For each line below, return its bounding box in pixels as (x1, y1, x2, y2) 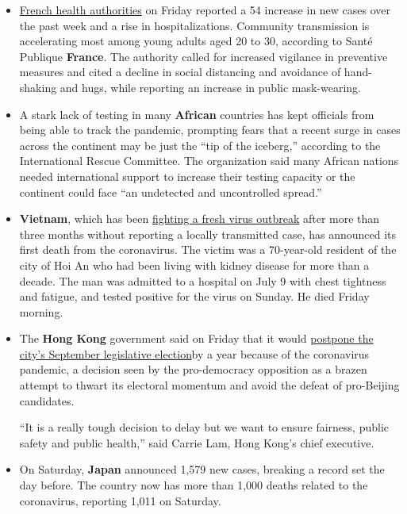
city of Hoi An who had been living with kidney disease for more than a (19, 256, 370, 273)
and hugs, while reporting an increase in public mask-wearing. (60, 79, 362, 95)
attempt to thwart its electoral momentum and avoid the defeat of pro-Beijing (19, 377, 400, 393)
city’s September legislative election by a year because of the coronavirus (19, 345, 370, 362)
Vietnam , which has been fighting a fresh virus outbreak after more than (19, 210, 380, 227)
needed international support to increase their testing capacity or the (19, 167, 355, 184)
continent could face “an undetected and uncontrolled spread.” (19, 183, 322, 200)
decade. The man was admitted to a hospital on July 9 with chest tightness (19, 272, 386, 289)
